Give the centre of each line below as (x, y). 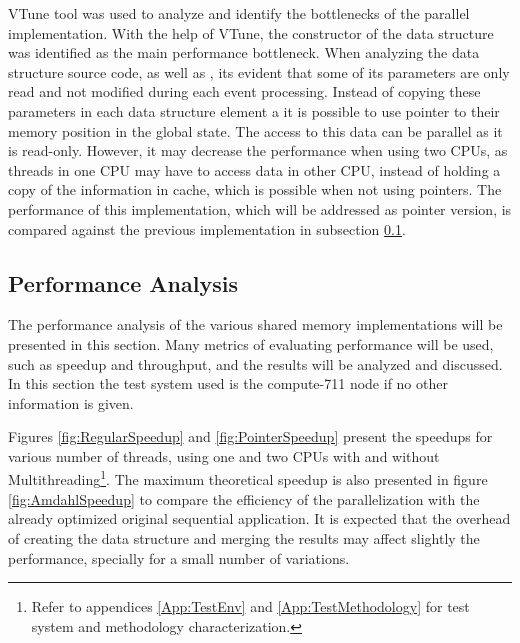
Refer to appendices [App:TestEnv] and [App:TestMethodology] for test (250, 606)
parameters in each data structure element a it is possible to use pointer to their (254, 110)
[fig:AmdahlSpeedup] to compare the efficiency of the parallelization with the (244, 498)
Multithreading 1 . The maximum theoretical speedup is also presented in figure (248, 478)
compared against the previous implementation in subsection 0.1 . (207, 228)
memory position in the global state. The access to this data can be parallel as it (255, 130)
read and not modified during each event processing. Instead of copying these (244, 91)
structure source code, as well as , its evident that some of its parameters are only (259, 71)
